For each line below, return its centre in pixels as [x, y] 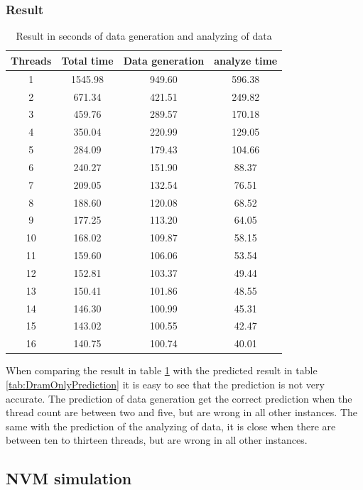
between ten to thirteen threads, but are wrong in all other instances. [157, 440]
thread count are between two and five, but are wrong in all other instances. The [181, 412]
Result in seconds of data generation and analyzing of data [144, 36]
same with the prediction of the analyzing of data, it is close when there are [171, 426]
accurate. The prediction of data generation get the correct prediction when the [179, 398]
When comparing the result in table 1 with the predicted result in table [162, 370]
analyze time [246, 60]
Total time [87, 60]
